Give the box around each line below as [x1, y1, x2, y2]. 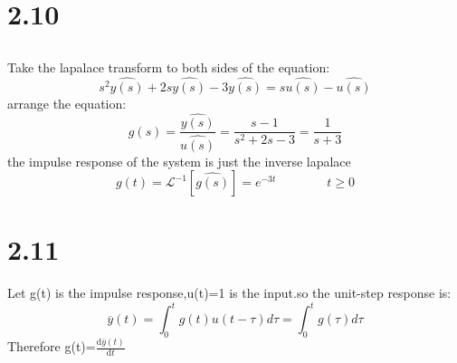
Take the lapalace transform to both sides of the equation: [7, 57, 330, 76]
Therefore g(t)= [7, 337, 96, 356]
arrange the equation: [7, 93, 127, 112]
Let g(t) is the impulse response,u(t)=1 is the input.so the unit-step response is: [7, 283, 452, 302]
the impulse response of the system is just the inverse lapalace [7, 151, 351, 170]
